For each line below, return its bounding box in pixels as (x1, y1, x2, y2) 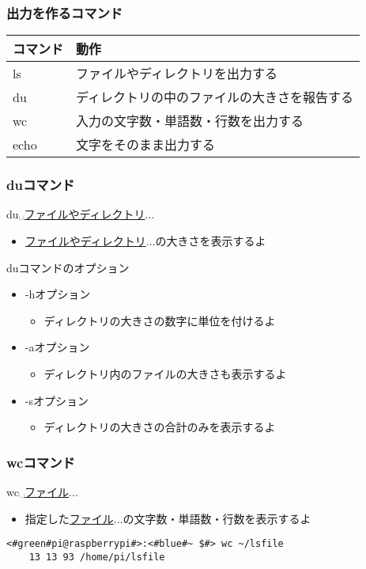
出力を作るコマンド (6, 2, 123, 22)
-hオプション (25, 286, 91, 302)
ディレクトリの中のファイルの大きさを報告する (76, 88, 353, 107)
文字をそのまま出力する (76, 135, 216, 154)
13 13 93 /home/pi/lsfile (28, 551, 165, 563)
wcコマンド (6, 452, 75, 472)
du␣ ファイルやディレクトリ (6, 206, 145, 222)
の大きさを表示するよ (155, 233, 266, 249)
